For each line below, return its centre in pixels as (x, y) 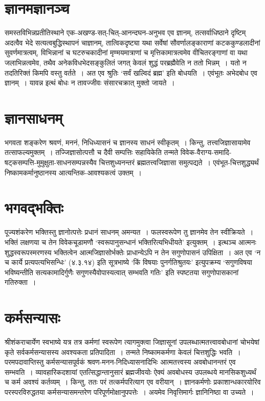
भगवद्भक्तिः (34, 207)
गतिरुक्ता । (20, 282)
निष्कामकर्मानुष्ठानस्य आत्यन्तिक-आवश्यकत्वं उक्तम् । (73, 172)
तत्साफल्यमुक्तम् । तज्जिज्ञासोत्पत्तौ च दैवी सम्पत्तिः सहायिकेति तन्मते (92, 152)
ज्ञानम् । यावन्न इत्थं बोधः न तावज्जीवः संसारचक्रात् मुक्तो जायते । (90, 83)
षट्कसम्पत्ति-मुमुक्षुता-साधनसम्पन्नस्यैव (51, 162)
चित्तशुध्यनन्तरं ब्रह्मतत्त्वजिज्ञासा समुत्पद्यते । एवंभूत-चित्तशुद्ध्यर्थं (179, 162)
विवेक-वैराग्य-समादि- (206, 152)
